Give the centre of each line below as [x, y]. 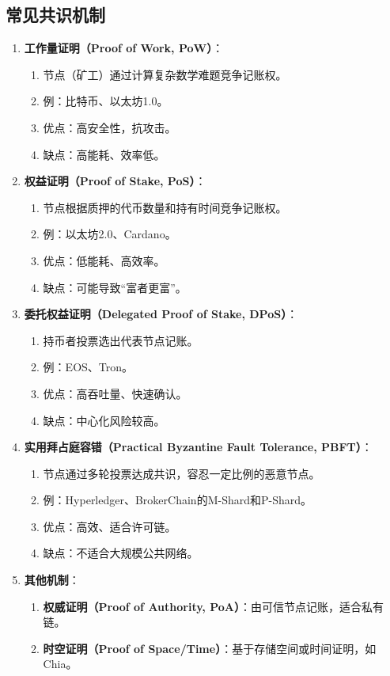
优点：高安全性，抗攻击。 [110, 127]
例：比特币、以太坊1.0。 [106, 101]
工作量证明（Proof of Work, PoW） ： [124, 48]
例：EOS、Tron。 [88, 367]
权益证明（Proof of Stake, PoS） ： [115, 181]
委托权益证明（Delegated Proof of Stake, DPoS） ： [161, 314]
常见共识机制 [55, 15]
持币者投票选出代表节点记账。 [121, 340]
